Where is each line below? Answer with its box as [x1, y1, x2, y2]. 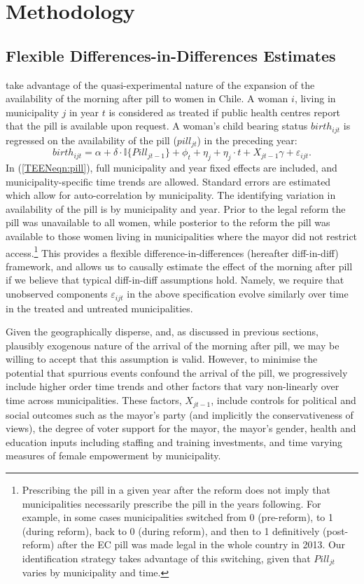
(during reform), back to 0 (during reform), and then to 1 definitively [22, 523, 320, 538]
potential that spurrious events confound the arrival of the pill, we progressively [6, 365, 348, 380]
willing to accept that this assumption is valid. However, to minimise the [6, 352, 318, 366]
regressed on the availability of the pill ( [6, 132, 177, 147]
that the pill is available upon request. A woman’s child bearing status [6, 118, 308, 133]
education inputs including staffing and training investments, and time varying [6, 434, 343, 449]
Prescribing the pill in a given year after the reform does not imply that [22, 482, 330, 496]
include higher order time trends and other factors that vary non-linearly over [6, 379, 339, 394]
